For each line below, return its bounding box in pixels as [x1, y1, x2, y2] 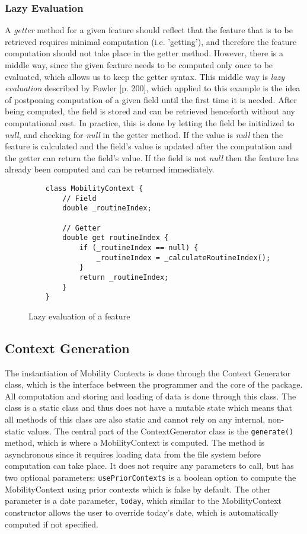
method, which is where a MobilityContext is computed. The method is [5, 436, 265, 449]
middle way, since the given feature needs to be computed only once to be [5, 59, 273, 71]
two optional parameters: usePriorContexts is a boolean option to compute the [5, 471, 296, 484]
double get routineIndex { [62, 234, 169, 242]
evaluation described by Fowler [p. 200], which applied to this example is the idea [5, 82, 300, 94]
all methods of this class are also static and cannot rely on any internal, [5, 413, 266, 425]
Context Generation [5, 338, 130, 357]
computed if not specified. [5, 517, 98, 530]
